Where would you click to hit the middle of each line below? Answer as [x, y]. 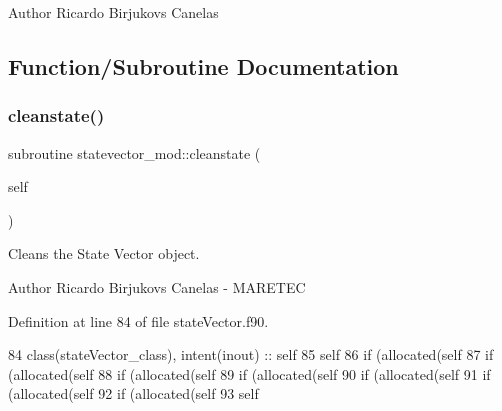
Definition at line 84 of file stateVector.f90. [138, 320]
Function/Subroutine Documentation [203, 65]
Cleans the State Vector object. [104, 253]
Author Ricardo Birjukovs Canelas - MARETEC [157, 286]
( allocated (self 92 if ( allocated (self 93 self [133, 393]
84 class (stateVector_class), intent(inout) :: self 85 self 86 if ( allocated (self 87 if [251, 354]
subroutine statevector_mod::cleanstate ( [134, 152]
